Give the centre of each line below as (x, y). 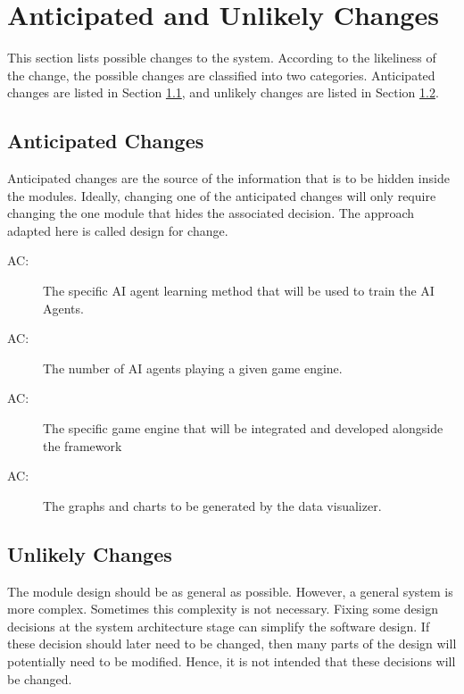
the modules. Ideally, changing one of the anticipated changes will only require (222, 195)
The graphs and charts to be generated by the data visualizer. (212, 505)
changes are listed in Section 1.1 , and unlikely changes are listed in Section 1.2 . (223, 92)
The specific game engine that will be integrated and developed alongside (243, 428)
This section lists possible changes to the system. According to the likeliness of (222, 58)
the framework (83, 445)
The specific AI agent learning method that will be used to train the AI (239, 291)
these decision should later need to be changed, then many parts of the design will (232, 644)
